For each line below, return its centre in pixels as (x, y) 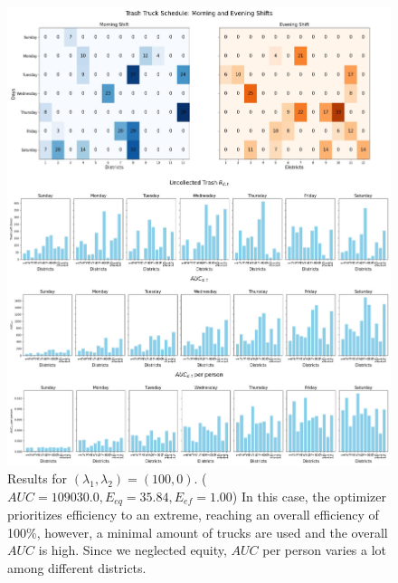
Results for (38, 478)
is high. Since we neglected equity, (133, 550)
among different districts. (77, 568)
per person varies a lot (325, 550)
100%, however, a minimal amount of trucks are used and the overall (198, 532)
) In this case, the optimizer (309, 496)
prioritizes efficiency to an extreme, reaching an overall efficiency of (193, 515)
